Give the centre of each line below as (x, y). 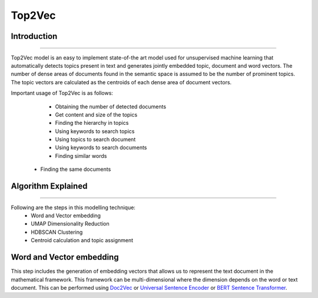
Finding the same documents (76, 169)
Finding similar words (81, 155)
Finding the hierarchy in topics (92, 123)
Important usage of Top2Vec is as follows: (62, 93)
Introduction (34, 36)
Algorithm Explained (49, 186)
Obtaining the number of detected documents (111, 107)
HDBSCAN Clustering (57, 232)
